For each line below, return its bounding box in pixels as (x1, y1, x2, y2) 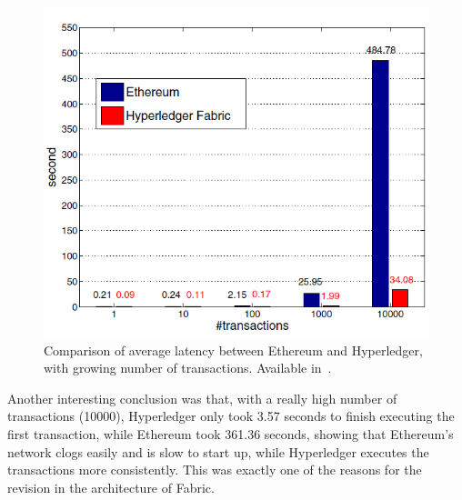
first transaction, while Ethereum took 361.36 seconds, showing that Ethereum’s (7, 425, 454, 443)
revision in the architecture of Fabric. (7, 477, 215, 496)
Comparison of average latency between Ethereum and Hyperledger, (44, 340, 423, 359)
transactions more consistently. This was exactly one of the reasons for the (7, 460, 422, 479)
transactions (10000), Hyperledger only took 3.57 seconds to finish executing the (7, 406, 455, 425)
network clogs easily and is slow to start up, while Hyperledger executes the (7, 442, 429, 461)
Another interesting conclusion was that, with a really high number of (7, 388, 397, 407)
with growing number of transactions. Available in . (44, 358, 332, 377)
